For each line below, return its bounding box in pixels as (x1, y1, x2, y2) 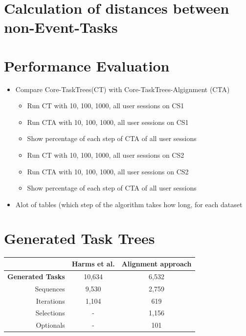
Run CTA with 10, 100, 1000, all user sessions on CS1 (27, 117, 189, 127)
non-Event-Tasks (4, 17, 118, 37)
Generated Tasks (7, 271, 65, 281)
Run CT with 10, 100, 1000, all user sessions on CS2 (27, 150, 184, 160)
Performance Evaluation (4, 55, 170, 75)
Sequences (35, 283, 65, 293)
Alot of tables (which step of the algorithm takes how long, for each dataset (15, 199, 243, 209)
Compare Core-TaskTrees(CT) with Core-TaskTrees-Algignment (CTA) (15, 84, 230, 94)
